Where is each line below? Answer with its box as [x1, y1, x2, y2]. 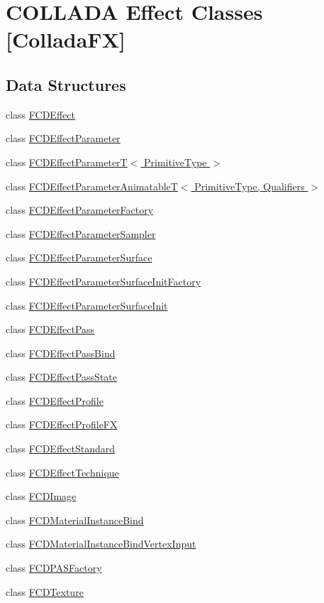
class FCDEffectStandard [6, 441, 116, 456]
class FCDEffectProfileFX [6, 417, 118, 432]
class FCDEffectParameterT [6, 154, 128, 169]
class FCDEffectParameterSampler [6, 226, 156, 241]
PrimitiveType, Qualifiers [194, 178, 305, 193]
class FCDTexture [6, 584, 84, 599]
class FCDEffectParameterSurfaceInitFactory [6, 273, 201, 288]
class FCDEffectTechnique [6, 465, 119, 479]
